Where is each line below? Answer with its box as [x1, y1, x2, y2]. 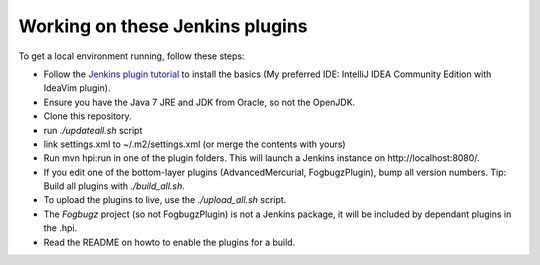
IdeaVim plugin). [43, 82, 111, 94]
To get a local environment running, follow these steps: [18, 50, 245, 62]
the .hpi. [43, 222, 78, 234]
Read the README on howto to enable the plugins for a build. [43, 236, 296, 248]
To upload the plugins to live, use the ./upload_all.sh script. [43, 194, 287, 206]
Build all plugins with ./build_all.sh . [43, 180, 185, 192]
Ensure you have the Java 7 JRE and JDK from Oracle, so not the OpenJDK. [43, 96, 356, 108]
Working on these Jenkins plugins [18, 15, 309, 37]
